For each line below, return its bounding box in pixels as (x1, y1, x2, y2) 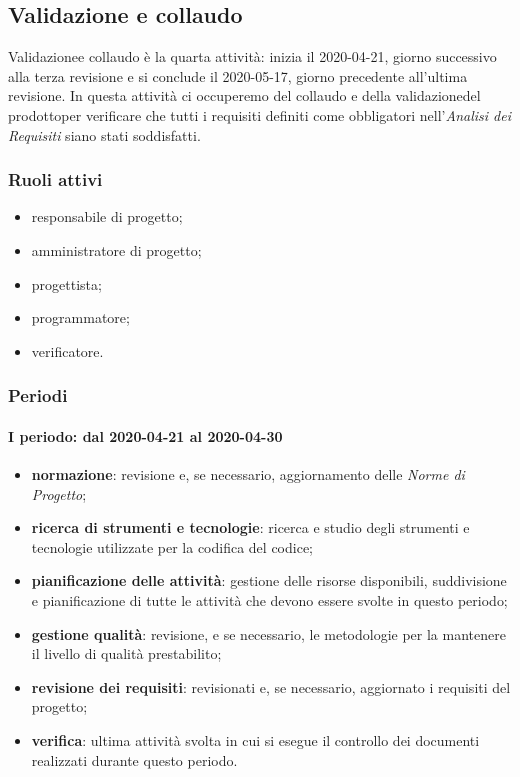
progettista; (31, 273, 102, 294)
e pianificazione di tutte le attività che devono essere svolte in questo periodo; (31, 589, 508, 610)
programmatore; (31, 307, 130, 328)
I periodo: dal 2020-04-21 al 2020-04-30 (8, 425, 283, 446)
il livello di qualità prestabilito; (31, 643, 222, 664)
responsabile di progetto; (31, 206, 183, 227)
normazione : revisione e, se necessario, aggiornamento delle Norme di (31, 464, 465, 484)
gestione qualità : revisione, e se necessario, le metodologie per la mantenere (31, 623, 506, 644)
